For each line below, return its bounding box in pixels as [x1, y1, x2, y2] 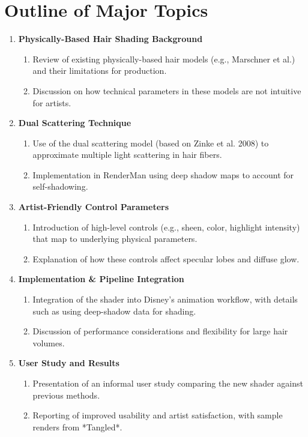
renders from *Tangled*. [32, 420, 122, 433]
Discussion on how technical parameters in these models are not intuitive [32, 84, 301, 97]
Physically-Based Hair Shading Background [18, 32, 203, 45]
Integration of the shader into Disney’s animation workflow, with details [32, 293, 298, 306]
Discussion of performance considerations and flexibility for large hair [32, 325, 288, 337]
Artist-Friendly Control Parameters [18, 200, 169, 213]
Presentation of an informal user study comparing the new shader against [32, 377, 303, 389]
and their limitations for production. [32, 64, 167, 77]
